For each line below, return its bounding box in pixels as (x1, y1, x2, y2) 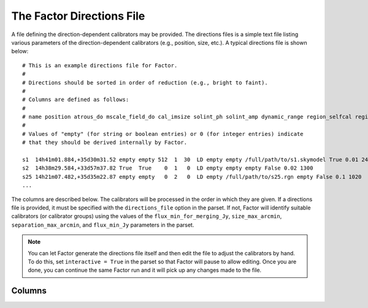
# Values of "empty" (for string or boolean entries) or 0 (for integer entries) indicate (22, 130, 304, 137)
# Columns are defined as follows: (22, 96, 129, 103)
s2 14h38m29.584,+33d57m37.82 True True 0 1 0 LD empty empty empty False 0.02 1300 (22, 165, 313, 171)
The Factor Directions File (11, 9, 145, 23)
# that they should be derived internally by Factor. (22, 139, 187, 146)
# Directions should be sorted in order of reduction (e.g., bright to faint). (22, 79, 268, 86)
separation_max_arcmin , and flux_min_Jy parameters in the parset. (11, 221, 194, 228)
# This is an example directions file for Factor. (22, 62, 178, 69)
